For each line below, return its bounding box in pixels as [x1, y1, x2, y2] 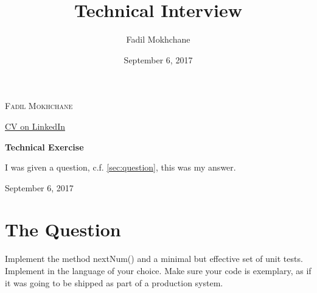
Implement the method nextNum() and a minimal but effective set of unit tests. [5, 252, 303, 265]
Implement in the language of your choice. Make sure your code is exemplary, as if [5, 264, 312, 277]
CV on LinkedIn [5, 119, 65, 132]
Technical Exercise [5, 140, 84, 153]
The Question [5, 217, 121, 242]
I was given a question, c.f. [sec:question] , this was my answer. [5, 161, 236, 174]
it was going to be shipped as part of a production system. [5, 276, 223, 289]
